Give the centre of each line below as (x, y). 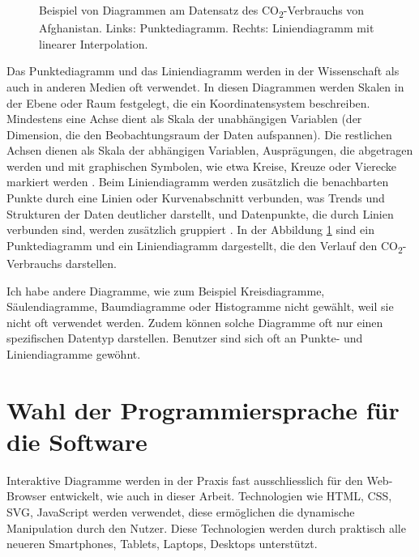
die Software (77, 441)
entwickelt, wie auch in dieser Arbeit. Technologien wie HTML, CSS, (221, 496)
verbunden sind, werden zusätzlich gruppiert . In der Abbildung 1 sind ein (190, 230)
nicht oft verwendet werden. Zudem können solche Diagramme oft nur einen (195, 322)
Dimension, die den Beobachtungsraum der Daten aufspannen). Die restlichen (199, 134)
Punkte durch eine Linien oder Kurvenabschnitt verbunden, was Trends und (196, 198)
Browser (27, 496)
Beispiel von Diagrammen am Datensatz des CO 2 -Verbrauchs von (202, 11)
